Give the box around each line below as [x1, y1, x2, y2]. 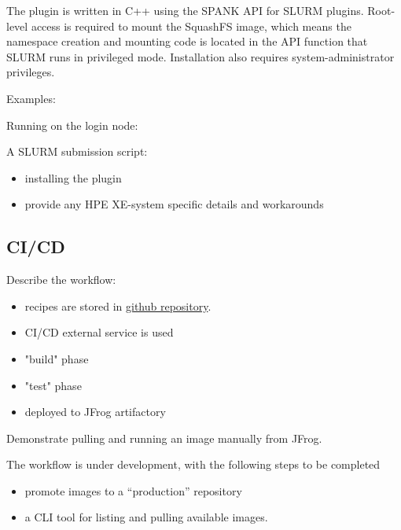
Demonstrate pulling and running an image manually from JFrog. [6, 429, 322, 446]
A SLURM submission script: [6, 143, 148, 160]
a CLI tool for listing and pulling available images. [24, 509, 268, 525]
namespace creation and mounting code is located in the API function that [6, 33, 368, 50]
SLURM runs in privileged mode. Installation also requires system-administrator [6, 48, 395, 64]
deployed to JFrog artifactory [24, 403, 166, 420]
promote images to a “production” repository [24, 482, 242, 499]
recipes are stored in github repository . [24, 297, 212, 314]
